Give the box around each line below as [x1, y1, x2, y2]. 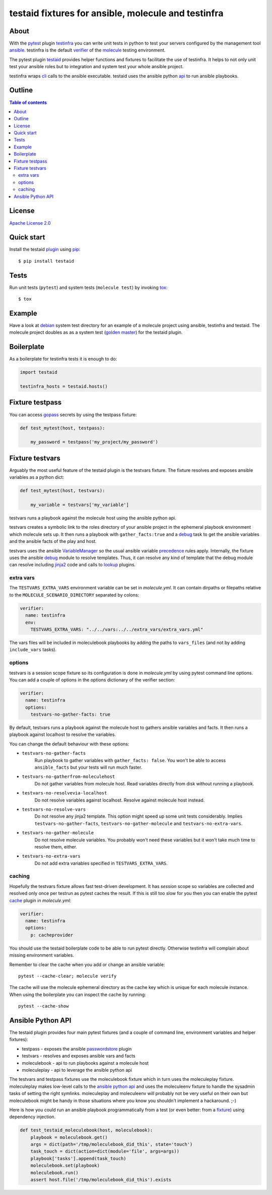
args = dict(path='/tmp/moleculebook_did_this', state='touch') [30, 1141, 193, 1148]
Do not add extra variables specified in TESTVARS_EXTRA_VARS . [34, 860, 168, 866]
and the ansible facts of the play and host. [9, 538, 97, 544]
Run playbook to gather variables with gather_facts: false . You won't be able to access [34, 757, 226, 763]
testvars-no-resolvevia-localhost [22, 790, 107, 796]
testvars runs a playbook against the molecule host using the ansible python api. [9, 515, 176, 521]
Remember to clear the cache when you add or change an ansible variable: [9, 961, 165, 967]
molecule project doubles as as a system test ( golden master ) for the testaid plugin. [9, 329, 183, 335]
